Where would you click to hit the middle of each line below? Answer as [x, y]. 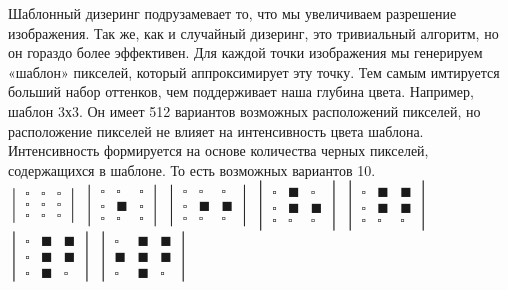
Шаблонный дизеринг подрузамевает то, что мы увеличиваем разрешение [232, 13]
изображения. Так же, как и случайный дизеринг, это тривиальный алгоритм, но [253, 32]
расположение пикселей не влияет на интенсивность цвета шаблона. [216, 130]
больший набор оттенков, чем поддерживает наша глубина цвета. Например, [241, 91]
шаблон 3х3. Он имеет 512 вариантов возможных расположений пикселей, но [244, 110]
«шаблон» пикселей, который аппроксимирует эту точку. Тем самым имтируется [254, 71]
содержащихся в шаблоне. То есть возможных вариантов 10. [192, 169]
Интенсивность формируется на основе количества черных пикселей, [218, 150]
